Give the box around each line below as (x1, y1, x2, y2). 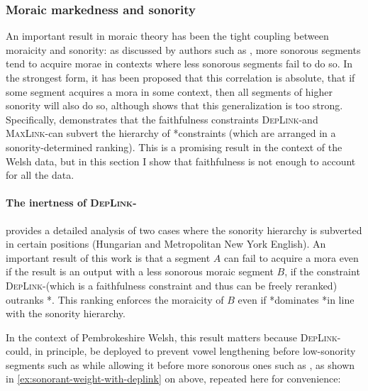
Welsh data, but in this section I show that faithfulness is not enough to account (6, 153, 356, 168)
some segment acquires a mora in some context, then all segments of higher (6, 84, 333, 99)
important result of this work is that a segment (6, 250, 211, 265)
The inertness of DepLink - (6, 195, 137, 210)
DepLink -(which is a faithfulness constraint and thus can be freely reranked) (6, 277, 338, 292)
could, (6, 343, 32, 358)
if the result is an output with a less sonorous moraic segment (6, 264, 274, 279)
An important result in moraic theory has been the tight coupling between (6, 28, 329, 43)
